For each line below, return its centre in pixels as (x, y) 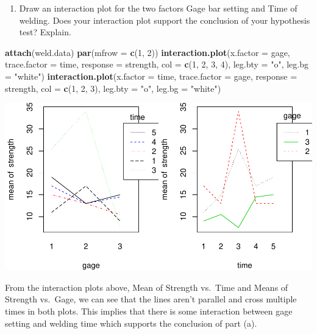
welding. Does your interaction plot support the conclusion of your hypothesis (165, 20)
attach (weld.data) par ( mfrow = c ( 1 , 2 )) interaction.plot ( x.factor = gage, (148, 52)
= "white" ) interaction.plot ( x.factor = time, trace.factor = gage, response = (151, 76)
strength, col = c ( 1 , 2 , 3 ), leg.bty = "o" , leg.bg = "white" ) (113, 88)
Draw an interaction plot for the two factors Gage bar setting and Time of (158, 8)
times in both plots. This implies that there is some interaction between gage (149, 311)
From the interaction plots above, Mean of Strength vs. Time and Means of (147, 287)
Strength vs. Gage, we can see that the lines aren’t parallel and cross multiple (151, 299)
